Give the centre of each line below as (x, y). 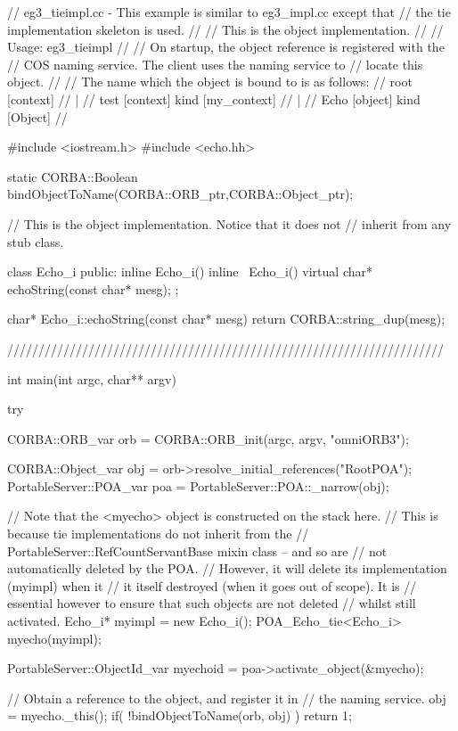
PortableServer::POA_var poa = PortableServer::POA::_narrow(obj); (198, 485)
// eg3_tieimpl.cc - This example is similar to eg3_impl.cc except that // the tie (229, 12)
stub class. (36, 241)
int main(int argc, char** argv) (92, 378)
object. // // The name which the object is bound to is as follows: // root (210, 82)
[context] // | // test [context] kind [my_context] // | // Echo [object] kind (214, 99)
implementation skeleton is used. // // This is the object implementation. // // (225, 29)
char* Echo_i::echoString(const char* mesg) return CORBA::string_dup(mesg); (226, 319)
